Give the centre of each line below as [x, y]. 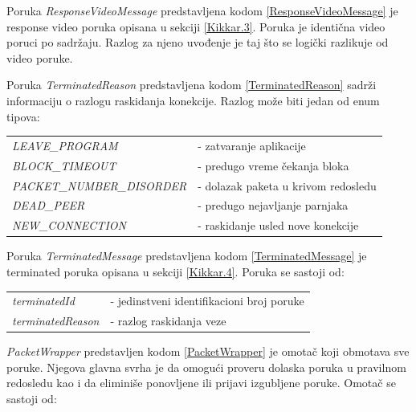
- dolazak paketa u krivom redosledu [287, 185]
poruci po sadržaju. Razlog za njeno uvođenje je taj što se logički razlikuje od [198, 42]
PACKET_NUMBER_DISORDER [100, 185]
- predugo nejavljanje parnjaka [273, 205]
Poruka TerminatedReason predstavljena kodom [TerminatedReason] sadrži [192, 85]
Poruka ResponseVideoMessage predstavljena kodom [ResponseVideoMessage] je [202, 10]
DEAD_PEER [49, 205]
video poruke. [40, 57]
